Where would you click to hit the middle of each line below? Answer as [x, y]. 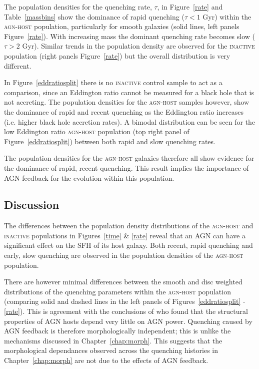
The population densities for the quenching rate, [78, 7]
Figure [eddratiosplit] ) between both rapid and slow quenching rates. [110, 141]
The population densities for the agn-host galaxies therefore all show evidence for [129, 158]
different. [18, 65]
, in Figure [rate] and [190, 7]
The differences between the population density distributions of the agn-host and [129, 226]
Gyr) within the [227, 16]
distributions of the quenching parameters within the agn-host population [117, 291]
